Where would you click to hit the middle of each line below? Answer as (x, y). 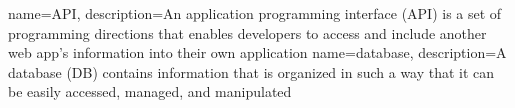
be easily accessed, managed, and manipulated (150, 91)
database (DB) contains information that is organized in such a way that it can (251, 71)
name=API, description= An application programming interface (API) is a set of (255, 13)
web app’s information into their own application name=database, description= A (257, 52)
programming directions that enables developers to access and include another (247, 32)
